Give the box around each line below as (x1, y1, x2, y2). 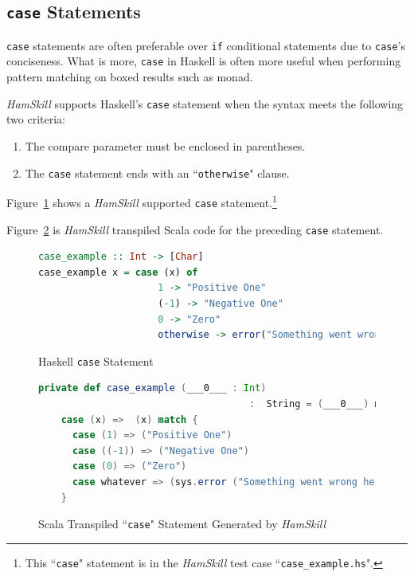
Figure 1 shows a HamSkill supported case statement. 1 (6, 192, 277, 210)
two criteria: (6, 111, 65, 127)
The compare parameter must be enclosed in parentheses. (25, 137, 306, 154)
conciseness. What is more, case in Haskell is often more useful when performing (6, 53, 401, 69)
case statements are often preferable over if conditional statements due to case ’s (6, 37, 406, 53)
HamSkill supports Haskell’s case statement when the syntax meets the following (6, 95, 404, 112)
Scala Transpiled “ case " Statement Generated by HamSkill (38, 515, 326, 532)
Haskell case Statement (38, 352, 154, 369)
